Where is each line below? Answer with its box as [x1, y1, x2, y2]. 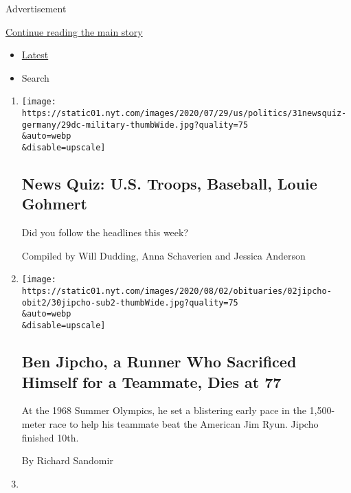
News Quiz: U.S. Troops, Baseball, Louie [21, 173, 317, 194]
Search [21, 70, 49, 84]
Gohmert [21, 193, 87, 214]
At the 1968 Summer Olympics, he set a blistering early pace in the [21, 403, 306, 417]
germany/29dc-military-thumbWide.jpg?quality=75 [21, 119, 249, 130]
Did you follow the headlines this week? [21, 225, 189, 240]
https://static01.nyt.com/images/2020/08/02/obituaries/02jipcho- [21, 286, 332, 297]
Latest [21, 47, 49, 62]
